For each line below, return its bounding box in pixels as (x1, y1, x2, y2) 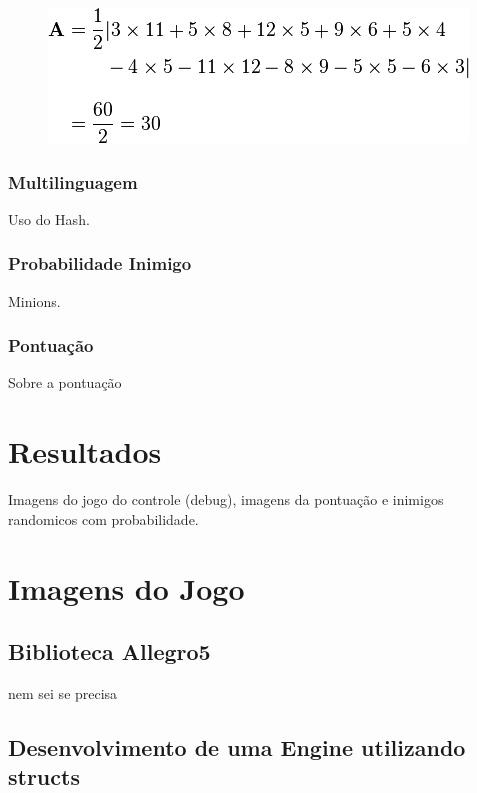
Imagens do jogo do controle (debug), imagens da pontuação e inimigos (8, 489, 444, 510)
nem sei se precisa (8, 682, 118, 703)
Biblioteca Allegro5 (8, 636, 211, 667)
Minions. (8, 290, 61, 311)
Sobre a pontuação (8, 372, 122, 393)
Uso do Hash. (8, 208, 90, 229)
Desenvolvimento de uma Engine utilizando (8, 731, 466, 762)
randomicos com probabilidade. (8, 508, 199, 529)
